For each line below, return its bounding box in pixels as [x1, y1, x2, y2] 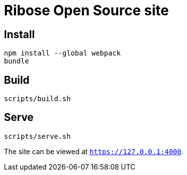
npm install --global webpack [4, 49, 121, 58]
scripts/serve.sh [4, 132, 71, 140]
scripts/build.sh [4, 95, 71, 103]
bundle [4, 57, 29, 65]
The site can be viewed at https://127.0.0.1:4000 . [4, 147, 184, 156]
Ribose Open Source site [4, 2, 169, 19]
